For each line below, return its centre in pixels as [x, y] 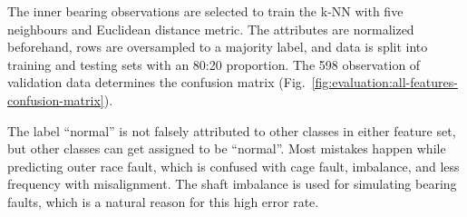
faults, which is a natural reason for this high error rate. [163, 201]
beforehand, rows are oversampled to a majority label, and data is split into [218, 47]
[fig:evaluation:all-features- [384, 82]
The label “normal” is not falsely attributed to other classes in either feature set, [232, 130]
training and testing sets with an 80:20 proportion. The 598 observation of [214, 64]
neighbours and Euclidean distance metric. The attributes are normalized [211, 29]
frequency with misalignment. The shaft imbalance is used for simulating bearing [232, 184]
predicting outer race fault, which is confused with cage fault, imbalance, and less [233, 166]
